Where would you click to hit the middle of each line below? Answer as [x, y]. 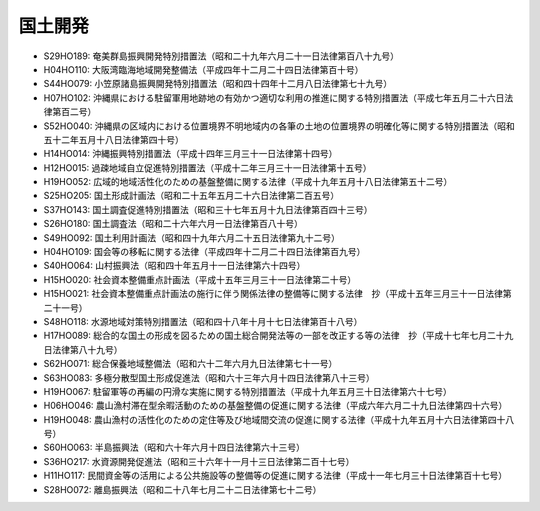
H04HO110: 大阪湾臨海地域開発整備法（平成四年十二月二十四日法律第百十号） [203, 69]
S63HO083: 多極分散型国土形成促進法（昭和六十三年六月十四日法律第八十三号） [209, 377]
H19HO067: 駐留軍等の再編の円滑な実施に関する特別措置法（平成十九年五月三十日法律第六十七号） [247, 391]
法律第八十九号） [87, 349]
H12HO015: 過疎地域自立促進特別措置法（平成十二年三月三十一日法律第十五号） [207, 167]
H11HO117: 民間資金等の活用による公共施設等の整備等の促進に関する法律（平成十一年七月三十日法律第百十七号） [275, 476]
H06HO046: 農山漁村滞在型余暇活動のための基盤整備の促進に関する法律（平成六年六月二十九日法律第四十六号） [275, 406]
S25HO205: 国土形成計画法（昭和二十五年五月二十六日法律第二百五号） [191, 196]
